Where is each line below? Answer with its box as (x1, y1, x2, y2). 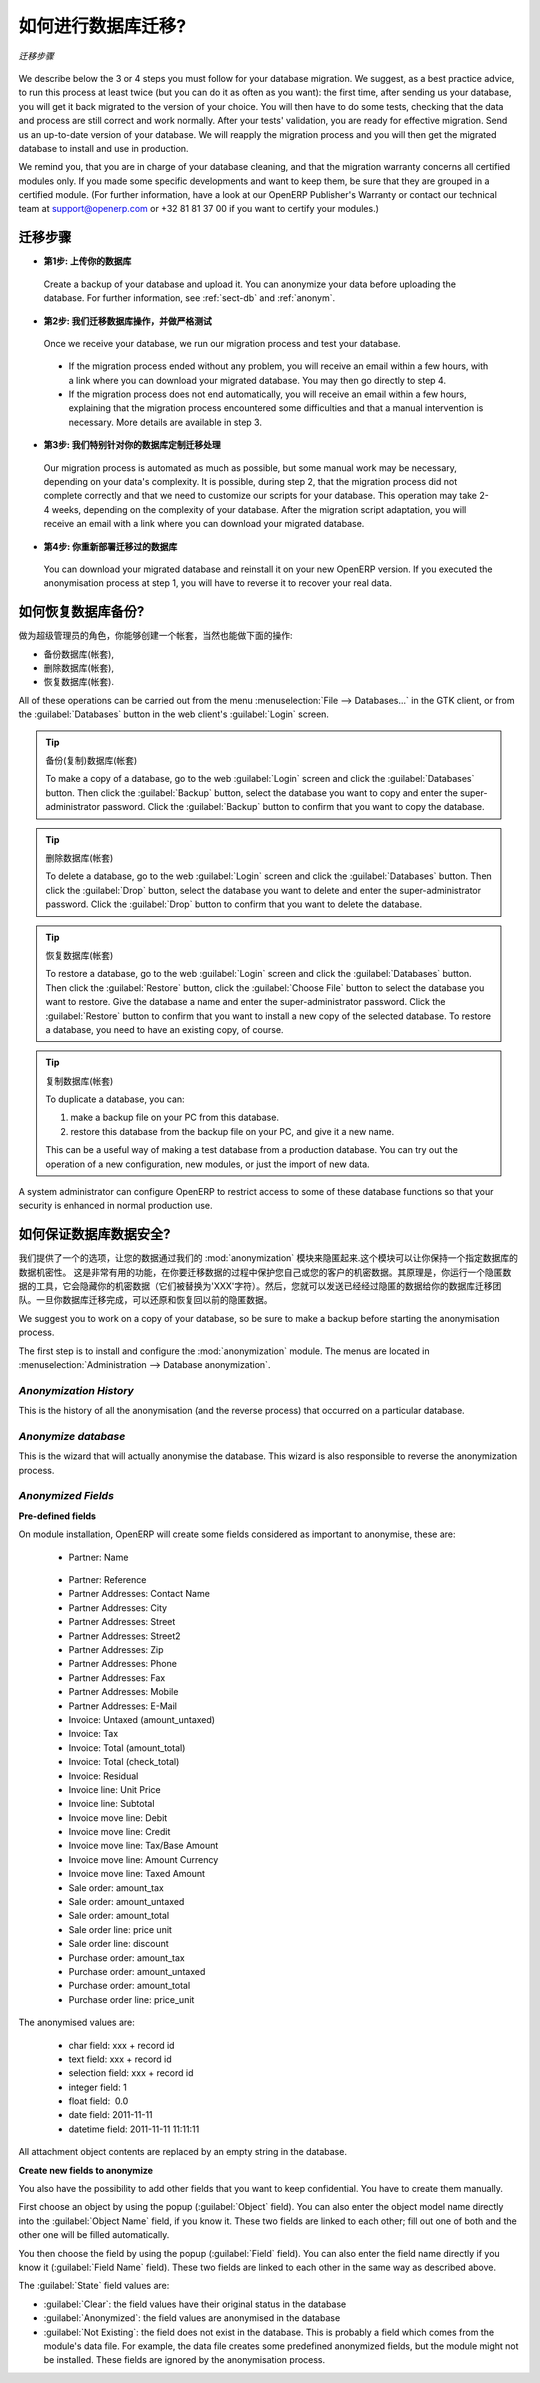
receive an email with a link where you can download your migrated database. (43, 518, 365, 530)
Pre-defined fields (18, 1510, 97, 1522)
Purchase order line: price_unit (68, 1993, 195, 2005)
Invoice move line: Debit (68, 1811, 168, 1824)
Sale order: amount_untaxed (68, 1896, 185, 1908)
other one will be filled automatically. (18, 2229, 170, 2241)
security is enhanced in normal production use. (18, 1200, 214, 1212)
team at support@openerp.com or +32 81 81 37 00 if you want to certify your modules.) (18, 203, 380, 215)
